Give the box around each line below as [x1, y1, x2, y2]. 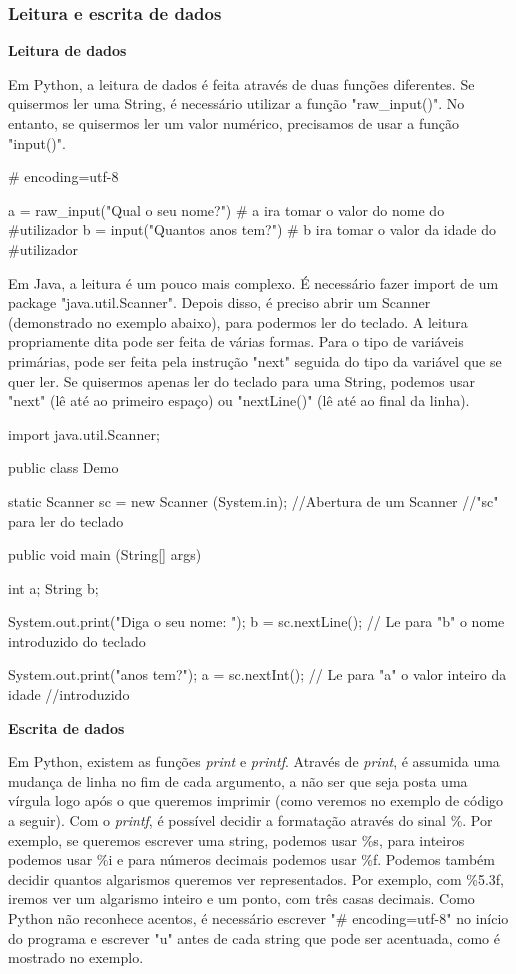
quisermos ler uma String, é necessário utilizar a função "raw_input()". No [8, 93, 465, 114]
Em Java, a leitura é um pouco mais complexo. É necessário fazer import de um [8, 272, 499, 293]
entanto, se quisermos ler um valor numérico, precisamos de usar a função [8, 113, 459, 133]
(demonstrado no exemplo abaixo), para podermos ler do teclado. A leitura [8, 311, 468, 332]
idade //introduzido [8, 684, 130, 705]
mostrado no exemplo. [8, 947, 144, 968]
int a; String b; [8, 577, 99, 598]
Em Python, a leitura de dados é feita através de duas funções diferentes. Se [8, 73, 475, 94]
